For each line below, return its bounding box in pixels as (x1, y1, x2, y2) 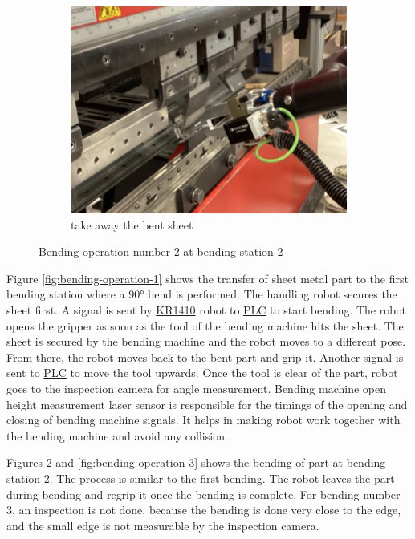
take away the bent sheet (71, 216, 193, 233)
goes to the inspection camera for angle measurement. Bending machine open (6, 379, 387, 396)
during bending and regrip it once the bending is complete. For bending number (6, 485, 401, 502)
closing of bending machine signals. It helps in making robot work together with (6, 411, 401, 428)
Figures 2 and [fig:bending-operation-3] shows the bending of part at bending (6, 454, 386, 471)
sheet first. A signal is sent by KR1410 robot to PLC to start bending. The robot (6, 301, 406, 318)
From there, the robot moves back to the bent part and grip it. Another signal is (6, 348, 404, 365)
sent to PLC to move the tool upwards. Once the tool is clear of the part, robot (6, 364, 398, 381)
